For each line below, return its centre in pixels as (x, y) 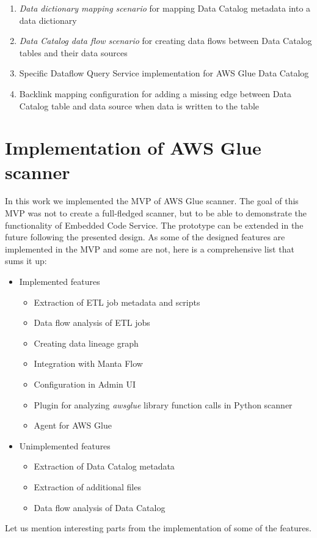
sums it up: (26, 261)
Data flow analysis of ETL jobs (92, 322)
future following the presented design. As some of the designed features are (145, 237)
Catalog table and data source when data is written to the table (139, 105)
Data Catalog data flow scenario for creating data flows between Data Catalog (166, 41)
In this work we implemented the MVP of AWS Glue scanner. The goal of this (152, 201)
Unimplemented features (65, 445)
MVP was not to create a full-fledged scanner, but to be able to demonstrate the (156, 213)
